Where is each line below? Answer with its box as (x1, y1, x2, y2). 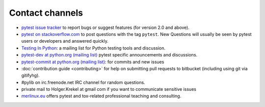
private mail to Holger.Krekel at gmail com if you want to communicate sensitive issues (21, 86, 196, 92)
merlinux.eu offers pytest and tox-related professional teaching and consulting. (21, 93, 182, 99)
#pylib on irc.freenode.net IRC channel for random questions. (21, 79, 145, 85)
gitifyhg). (21, 73, 40, 79)
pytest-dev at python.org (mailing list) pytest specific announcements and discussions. (21, 52, 198, 58)
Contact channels (9, 7, 83, 18)
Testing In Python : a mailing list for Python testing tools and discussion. (21, 45, 166, 51)
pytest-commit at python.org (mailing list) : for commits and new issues (21, 59, 164, 65)
